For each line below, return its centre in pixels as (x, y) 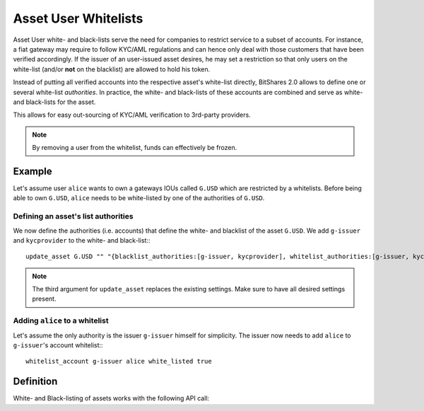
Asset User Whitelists (78, 18)
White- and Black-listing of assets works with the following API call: (111, 398)
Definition (35, 382)
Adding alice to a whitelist (61, 320)
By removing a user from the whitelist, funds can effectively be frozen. (135, 148)
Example (33, 171)
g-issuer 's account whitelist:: (58, 345)
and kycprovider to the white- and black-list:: (82, 240)
